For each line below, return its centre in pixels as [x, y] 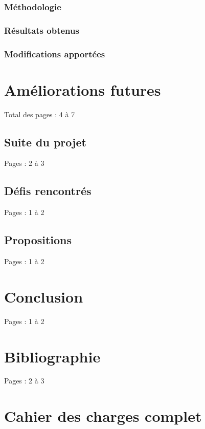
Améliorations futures [83, 89]
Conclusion [44, 296]
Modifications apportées [55, 53]
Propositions [38, 240]
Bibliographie [52, 356]
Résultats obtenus [42, 30]
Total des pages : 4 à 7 [40, 114]
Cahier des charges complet [103, 416]
